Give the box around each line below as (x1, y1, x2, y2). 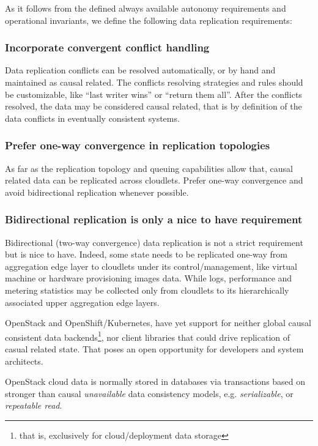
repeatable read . (5, 399, 62, 412)
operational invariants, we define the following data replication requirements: (5, 13, 292, 26)
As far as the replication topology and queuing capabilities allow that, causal (5, 162, 293, 174)
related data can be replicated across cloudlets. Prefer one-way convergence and (5, 174, 303, 187)
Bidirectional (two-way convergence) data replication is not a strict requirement (5, 236, 303, 248)
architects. (5, 354, 43, 367)
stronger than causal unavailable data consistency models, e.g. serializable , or (5, 387, 294, 400)
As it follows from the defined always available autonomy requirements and (5, 2, 286, 14)
